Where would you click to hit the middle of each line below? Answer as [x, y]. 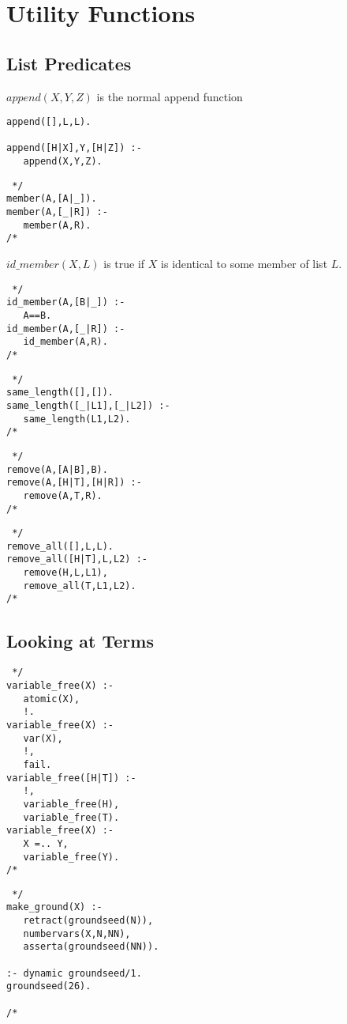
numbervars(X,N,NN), [77, 933]
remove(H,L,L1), [65, 573]
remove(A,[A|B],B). [57, 469]
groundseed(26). [49, 986]
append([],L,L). [49, 122]
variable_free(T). [71, 817]
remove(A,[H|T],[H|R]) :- [74, 483]
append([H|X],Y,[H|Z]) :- [74, 148]
